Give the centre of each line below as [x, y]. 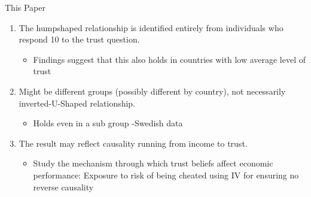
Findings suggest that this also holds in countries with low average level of [169, 59]
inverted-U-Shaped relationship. [77, 103]
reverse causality [63, 187]
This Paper [25, 7]
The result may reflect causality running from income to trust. [133, 143]
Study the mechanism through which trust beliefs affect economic [153, 163]
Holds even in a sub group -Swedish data [108, 123]
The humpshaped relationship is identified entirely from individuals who [151, 27]
